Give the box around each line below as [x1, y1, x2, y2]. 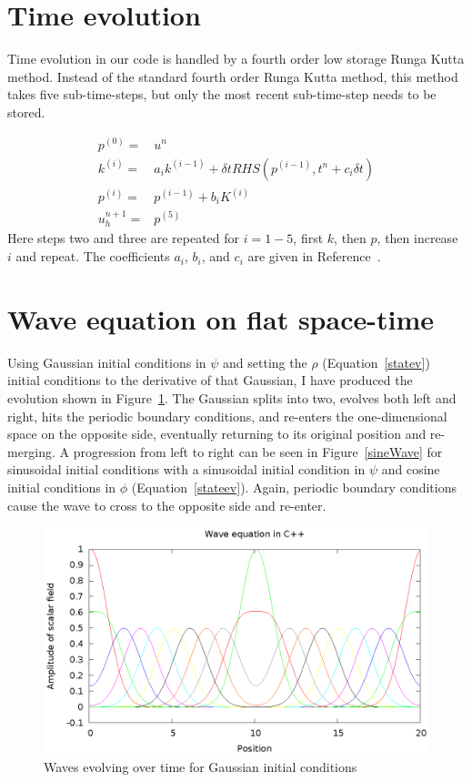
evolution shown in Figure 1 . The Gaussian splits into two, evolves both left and [7, 388, 457, 407]
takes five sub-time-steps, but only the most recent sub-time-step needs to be [7, 85, 437, 104]
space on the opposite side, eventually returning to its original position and [7, 424, 427, 443]
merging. [7, 442, 55, 461]
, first [293, 229, 324, 248]
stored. [7, 102, 45, 121]
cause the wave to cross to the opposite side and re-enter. [7, 495, 326, 514]
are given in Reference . [247, 247, 381, 266]
